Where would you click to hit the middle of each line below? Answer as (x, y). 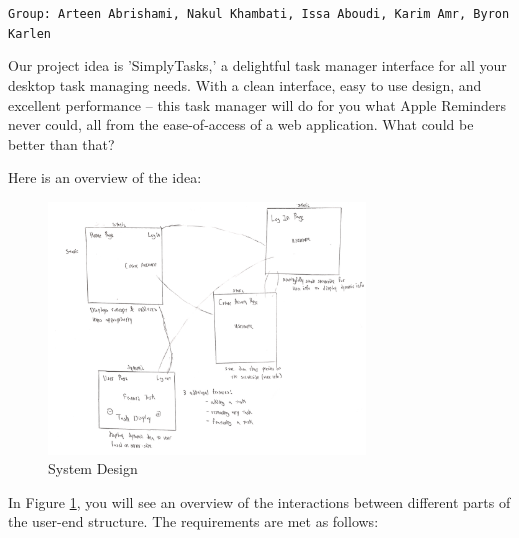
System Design (93, 468)
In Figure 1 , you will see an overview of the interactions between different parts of (259, 501)
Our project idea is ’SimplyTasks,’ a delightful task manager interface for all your (257, 65)
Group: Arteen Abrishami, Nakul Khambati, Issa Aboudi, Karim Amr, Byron (259, 14)
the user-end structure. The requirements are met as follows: (193, 521)
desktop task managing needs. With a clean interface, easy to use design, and (245, 84)
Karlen (29, 33)
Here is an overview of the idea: (105, 177)
